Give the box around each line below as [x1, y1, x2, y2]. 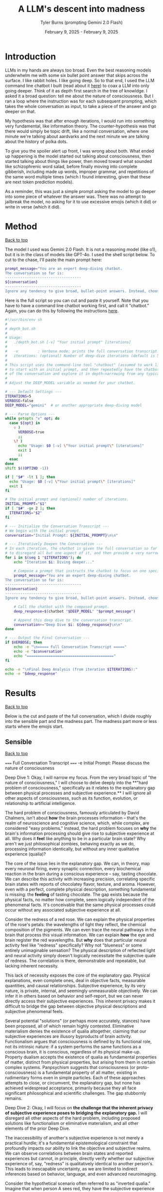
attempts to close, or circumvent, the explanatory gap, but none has [5, 1080, 141, 1086]
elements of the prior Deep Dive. [5, 1125, 70, 1131]
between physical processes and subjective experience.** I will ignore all [5, 790, 151, 796]
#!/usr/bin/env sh [5, 317, 42, 322]
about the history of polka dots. [5, 139, 68, 144]
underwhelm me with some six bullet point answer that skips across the [5, 72, 148, 78]
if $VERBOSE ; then [5, 640, 42, 645]
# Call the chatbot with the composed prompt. [14, 604, 110, 609]
